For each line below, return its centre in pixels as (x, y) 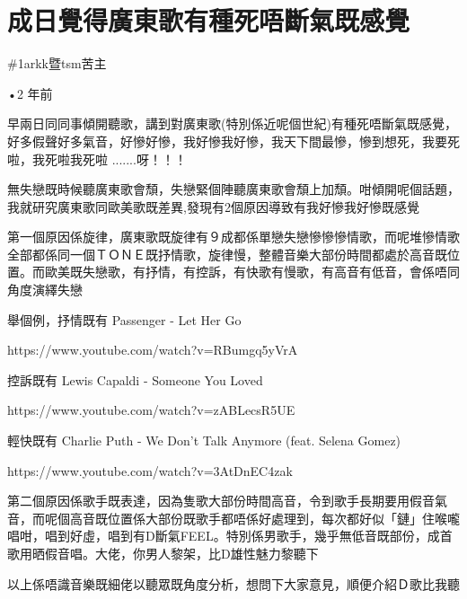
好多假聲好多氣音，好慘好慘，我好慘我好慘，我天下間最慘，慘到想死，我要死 (233, 141)
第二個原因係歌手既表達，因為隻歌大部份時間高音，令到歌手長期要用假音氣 (227, 501)
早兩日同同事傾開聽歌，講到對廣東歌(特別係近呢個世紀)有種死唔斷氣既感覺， (232, 123)
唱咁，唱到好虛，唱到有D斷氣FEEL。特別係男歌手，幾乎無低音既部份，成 (224, 536)
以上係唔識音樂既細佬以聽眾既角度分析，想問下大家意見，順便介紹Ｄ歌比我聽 (233, 583)
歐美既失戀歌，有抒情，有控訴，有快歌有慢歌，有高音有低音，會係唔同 (252, 272)
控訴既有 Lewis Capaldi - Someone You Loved (135, 379)
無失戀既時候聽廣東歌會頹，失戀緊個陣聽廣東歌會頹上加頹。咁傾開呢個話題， (233, 189)
